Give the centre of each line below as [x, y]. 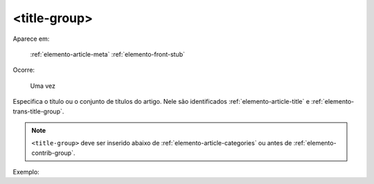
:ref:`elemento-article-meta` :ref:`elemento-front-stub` [107, 54]
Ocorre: [24, 70]
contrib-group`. [53, 153]
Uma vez [43, 86]
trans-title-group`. [38, 111]
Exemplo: [26, 172]
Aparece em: [31, 39]
